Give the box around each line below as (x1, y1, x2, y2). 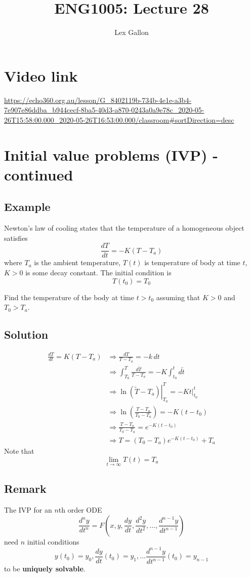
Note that (4, 445, 34, 456)
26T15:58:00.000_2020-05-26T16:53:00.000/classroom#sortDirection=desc (4, 114, 234, 125)
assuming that (156, 292, 200, 302)
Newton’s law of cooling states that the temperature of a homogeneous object (4, 223, 244, 233)
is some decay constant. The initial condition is (25, 267, 172, 278)
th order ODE (58, 504, 102, 515)
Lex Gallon (114, 27, 149, 38)
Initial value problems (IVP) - (4, 144, 219, 165)
